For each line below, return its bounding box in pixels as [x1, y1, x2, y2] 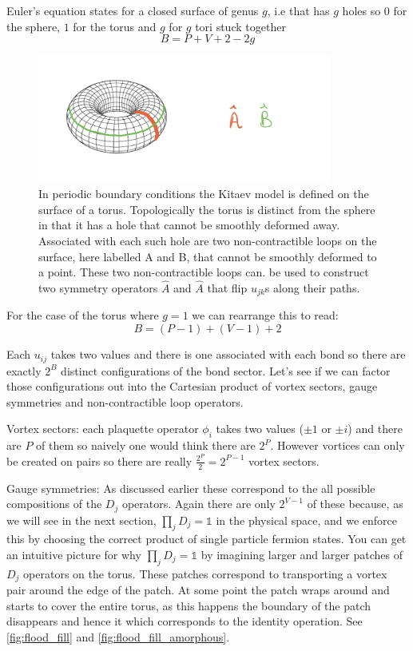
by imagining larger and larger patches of [201, 546, 403, 563]
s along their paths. [264, 280, 360, 296]
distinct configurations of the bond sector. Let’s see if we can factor [61, 362, 391, 379]
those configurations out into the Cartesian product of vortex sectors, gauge [6, 378, 378, 395]
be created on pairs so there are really [6, 452, 193, 469]
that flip [207, 280, 248, 296]
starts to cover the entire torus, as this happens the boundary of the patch [6, 597, 371, 613]
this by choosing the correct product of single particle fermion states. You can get [6, 530, 407, 547]
